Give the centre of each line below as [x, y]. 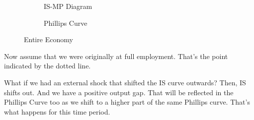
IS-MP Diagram [68, 6]
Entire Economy [48, 39]
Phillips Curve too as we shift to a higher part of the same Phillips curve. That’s [127, 102]
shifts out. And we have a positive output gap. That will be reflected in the [119, 92]
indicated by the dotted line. [47, 66]
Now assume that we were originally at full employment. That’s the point [116, 56]
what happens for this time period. [57, 111]
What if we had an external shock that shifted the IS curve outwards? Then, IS [125, 82]
